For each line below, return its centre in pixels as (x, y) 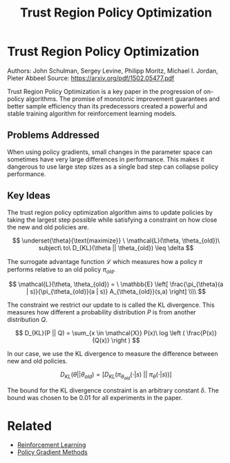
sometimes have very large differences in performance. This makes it (106, 159)
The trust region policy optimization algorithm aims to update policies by (110, 212)
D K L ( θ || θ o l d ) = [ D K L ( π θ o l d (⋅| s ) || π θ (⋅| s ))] (116, 376)
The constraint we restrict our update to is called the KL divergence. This (111, 305)
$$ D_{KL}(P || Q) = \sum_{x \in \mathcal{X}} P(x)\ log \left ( (100, 333)
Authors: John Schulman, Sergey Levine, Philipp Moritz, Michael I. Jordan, (113, 70)
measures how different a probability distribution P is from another (102, 312)
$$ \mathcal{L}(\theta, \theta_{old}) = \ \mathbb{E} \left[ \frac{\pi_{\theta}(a (116, 284)
